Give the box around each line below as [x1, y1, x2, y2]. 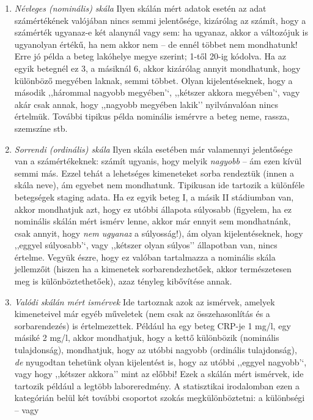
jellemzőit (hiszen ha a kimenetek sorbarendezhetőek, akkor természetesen [14, 262, 292, 275]
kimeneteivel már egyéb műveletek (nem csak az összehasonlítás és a [14, 307, 270, 320]
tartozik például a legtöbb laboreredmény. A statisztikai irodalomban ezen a [14, 379, 300, 392]
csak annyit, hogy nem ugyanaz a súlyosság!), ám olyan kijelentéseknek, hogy [14, 226, 303, 239]
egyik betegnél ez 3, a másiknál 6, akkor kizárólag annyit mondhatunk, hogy [14, 61, 301, 74]
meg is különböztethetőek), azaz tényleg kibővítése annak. [14, 275, 232, 288]
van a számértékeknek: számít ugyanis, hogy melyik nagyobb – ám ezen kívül [14, 155, 302, 167]
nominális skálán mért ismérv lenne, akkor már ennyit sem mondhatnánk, [14, 215, 291, 227]
